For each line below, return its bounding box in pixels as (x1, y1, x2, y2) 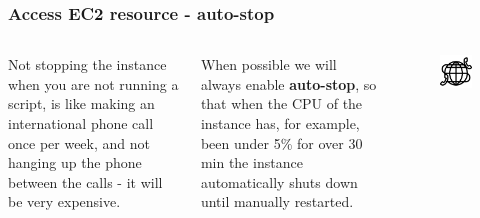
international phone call (8, 113, 154, 133)
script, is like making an (8, 93, 155, 114)
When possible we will (200, 54, 337, 75)
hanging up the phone (8, 152, 142, 173)
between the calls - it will (8, 171, 163, 192)
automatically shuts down (200, 171, 358, 192)
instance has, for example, (200, 113, 360, 133)
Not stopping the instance (8, 54, 167, 75)
